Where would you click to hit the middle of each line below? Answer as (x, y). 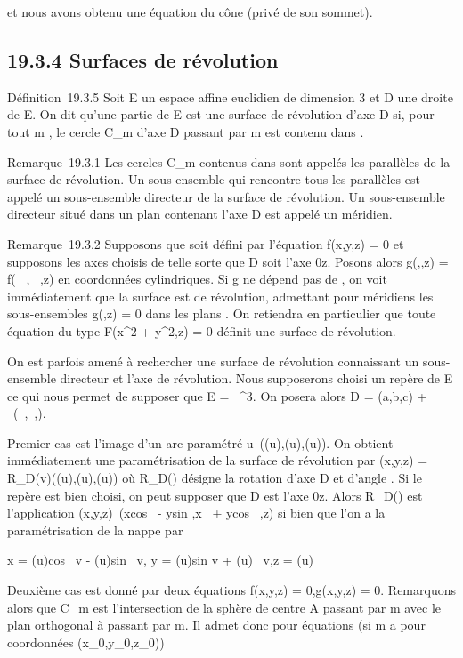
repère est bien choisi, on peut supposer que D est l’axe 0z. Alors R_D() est (215, 495)
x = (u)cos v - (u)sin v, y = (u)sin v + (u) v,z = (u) (161, 560)
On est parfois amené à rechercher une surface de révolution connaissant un (213, 361)
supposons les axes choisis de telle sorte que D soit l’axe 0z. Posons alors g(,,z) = (228, 261)
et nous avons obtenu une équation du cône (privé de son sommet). (190, 12)
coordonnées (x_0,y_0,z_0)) (86, 642)
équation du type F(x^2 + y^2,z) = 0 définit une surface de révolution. (202, 330)
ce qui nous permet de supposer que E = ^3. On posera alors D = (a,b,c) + (217, 395)
